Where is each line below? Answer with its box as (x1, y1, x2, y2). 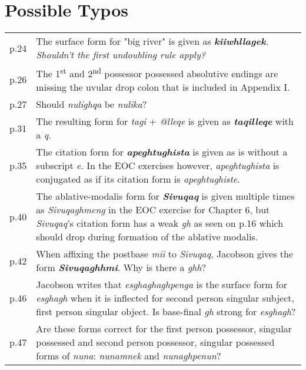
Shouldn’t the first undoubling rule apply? (36, 48, 205, 62)
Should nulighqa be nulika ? (36, 97, 147, 111)
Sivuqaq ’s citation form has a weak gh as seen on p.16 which (36, 216, 284, 230)
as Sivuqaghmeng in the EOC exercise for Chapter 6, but (36, 203, 270, 217)
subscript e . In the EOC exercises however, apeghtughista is (36, 158, 280, 173)
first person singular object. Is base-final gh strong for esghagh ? (36, 305, 296, 319)
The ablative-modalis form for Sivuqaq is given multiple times (36, 189, 295, 203)
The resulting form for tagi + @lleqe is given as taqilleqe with (36, 114, 294, 128)
